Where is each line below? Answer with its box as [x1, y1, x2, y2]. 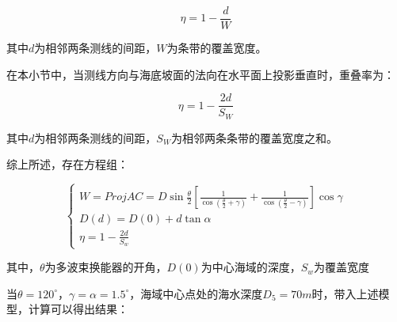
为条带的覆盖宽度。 [166, 40, 267, 56]
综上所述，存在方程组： [6, 156, 128, 172]
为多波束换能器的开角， [44, 259, 167, 275]
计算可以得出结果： [28, 301, 128, 317]
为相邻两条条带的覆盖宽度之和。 [170, 129, 338, 146]
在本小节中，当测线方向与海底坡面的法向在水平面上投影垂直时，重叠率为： [6, 66, 395, 82]
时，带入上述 [311, 285, 379, 301]
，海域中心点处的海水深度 [129, 285, 263, 301]
